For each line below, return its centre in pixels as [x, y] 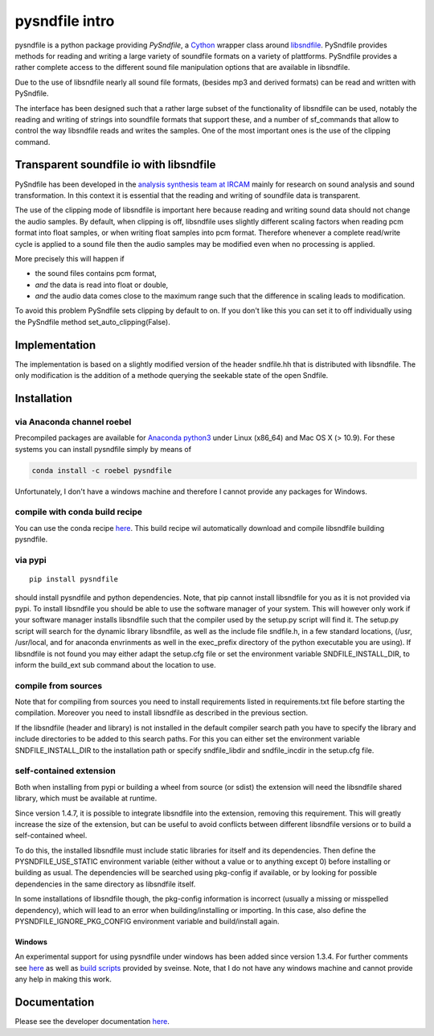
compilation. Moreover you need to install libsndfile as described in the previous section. [162, 713]
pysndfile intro [65, 21]
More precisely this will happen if [70, 258]
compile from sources [59, 685]
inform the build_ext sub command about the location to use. [115, 664]
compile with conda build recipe [79, 512]
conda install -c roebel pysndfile [102, 470]
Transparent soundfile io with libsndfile [115, 165]
